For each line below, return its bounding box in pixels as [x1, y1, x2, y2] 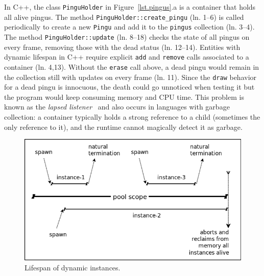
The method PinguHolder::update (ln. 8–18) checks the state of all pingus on [4, 31, 250, 42]
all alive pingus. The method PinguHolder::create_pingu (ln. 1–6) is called [4, 11, 244, 22]
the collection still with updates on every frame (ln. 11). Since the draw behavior [4, 71, 257, 82]
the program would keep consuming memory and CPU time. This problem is [4, 91, 244, 102]
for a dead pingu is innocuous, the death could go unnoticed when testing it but [4, 81, 255, 92]
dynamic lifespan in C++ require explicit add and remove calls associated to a [4, 51, 249, 62]
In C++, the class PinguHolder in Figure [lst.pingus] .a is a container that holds [4, 2, 256, 12]
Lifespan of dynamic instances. [25, 262, 121, 272]
